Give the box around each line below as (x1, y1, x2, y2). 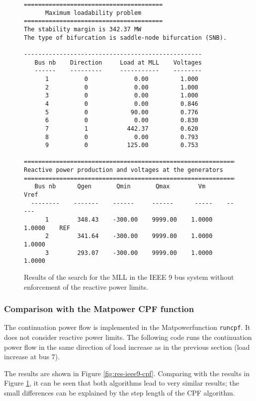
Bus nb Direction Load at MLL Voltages (34, 59, 202, 66)
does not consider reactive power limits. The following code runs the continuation (4, 332, 252, 342)
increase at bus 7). (4, 351, 60, 362)
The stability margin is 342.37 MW (24, 25, 142, 33)
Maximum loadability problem (45, 9, 142, 16)
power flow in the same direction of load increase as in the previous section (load (4, 341, 250, 352)
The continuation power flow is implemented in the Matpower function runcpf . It (4, 322, 251, 332)
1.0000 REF (24, 224, 71, 232)
